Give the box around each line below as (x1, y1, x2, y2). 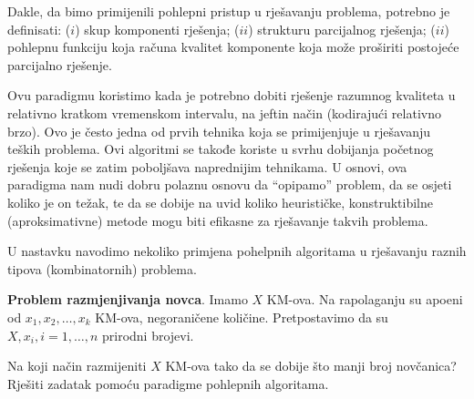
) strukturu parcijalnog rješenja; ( (248, 19, 436, 38)
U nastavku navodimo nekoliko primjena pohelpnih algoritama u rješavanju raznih (7, 241, 467, 261)
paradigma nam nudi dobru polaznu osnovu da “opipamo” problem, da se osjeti (7, 175, 452, 194)
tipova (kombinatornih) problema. (7, 259, 197, 278)
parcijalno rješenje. (7, 55, 112, 74)
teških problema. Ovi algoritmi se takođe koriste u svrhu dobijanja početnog (7, 139, 434, 159)
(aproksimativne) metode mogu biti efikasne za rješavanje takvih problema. (7, 210, 428, 230)
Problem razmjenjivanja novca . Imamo (7, 290, 248, 309)
